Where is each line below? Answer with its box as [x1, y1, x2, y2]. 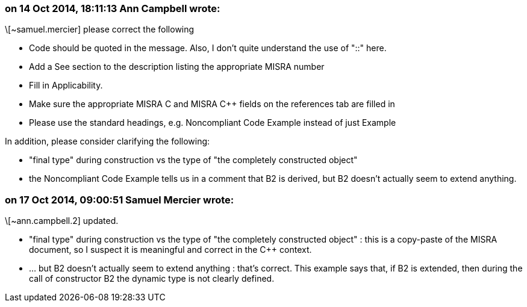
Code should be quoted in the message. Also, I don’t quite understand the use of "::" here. [29, 43, 387, 54]
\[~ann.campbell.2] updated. [5, 216, 119, 226]
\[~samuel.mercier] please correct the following [5, 24, 195, 35]
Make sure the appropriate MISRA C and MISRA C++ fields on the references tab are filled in [29, 99, 395, 110]
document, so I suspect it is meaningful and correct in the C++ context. [29, 244, 312, 255]
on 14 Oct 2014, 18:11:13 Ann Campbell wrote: [5, 2, 220, 14]
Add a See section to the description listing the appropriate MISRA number [29, 61, 325, 72]
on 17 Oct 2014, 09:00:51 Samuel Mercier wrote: [5, 193, 234, 206]
